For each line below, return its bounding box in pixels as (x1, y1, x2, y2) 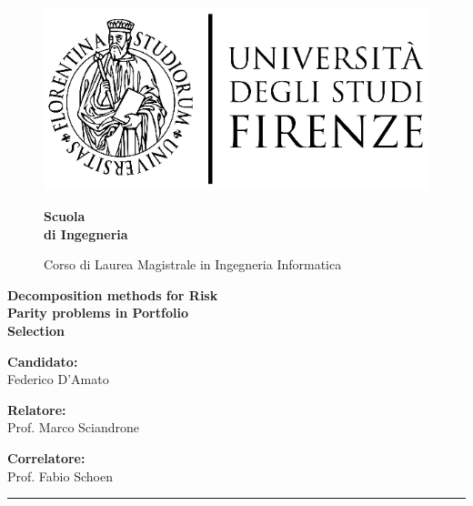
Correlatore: (7, 448, 86, 467)
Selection (7, 320, 65, 339)
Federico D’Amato (7, 369, 109, 389)
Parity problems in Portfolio (7, 303, 188, 322)
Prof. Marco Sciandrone (7, 418, 140, 437)
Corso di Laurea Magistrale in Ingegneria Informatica (44, 255, 342, 274)
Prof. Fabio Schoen (7, 466, 113, 485)
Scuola (44, 206, 86, 225)
